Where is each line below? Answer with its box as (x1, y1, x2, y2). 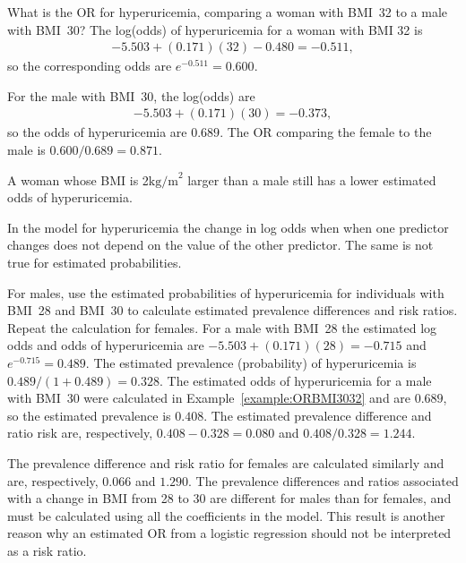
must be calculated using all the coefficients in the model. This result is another (7, 506, 445, 525)
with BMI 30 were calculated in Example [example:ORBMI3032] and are (7, 388, 411, 407)
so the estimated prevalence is (7, 405, 171, 424)
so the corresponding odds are (7, 56, 172, 75)
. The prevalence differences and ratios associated (188, 471, 459, 490)
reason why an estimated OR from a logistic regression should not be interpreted (7, 524, 452, 542)
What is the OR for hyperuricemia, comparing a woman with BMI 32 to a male (7, 3, 447, 21)
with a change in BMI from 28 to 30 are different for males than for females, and (7, 489, 452, 508)
